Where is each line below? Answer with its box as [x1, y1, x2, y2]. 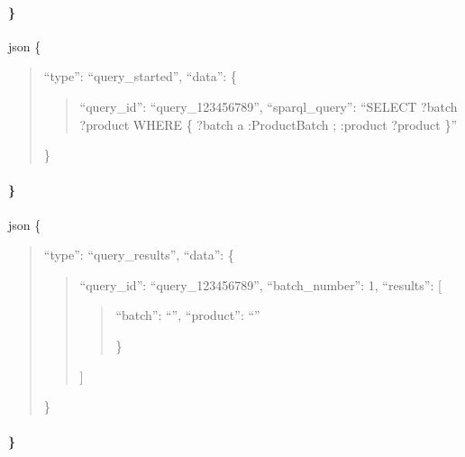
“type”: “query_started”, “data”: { [43, 67, 237, 86]
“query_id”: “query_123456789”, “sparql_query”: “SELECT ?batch [79, 96, 458, 115]
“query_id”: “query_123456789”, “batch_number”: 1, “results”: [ [79, 275, 442, 294]
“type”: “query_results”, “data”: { [43, 245, 234, 264]
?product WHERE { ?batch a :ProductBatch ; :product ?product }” [79, 114, 458, 133]
